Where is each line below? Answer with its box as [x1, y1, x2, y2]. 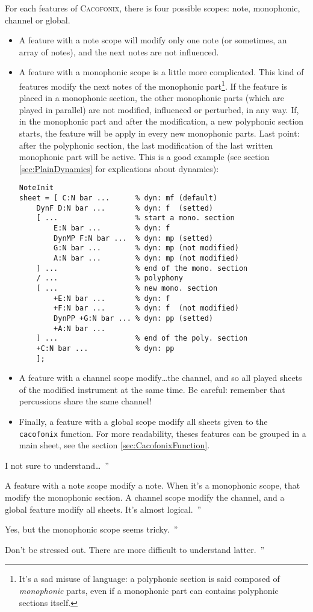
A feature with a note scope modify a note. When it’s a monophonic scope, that [5, 479, 300, 492]
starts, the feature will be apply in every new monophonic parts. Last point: [19, 127, 300, 139]
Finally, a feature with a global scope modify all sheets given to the [19, 415, 268, 427]
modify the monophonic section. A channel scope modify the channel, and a [5, 491, 285, 503]
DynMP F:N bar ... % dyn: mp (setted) [54, 233, 213, 243]
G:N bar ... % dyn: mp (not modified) [54, 244, 239, 253]
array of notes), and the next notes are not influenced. [19, 45, 219, 58]
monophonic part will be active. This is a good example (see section [19, 150, 270, 163]
